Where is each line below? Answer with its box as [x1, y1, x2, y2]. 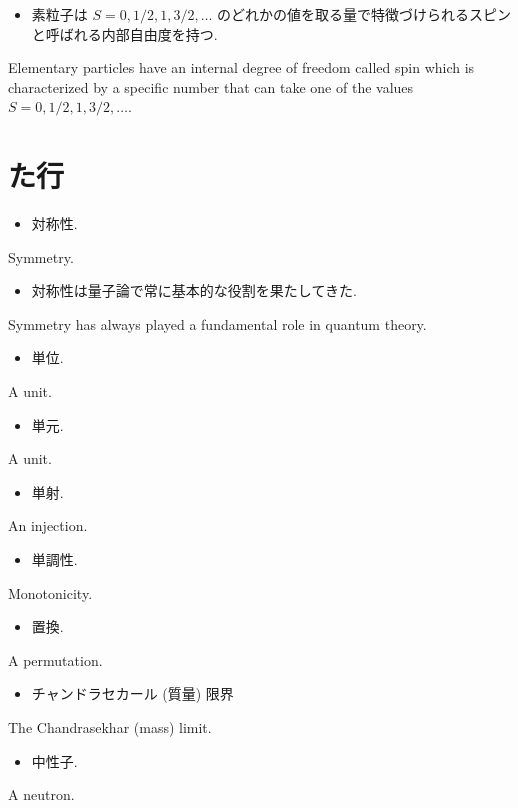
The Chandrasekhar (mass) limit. [8, 717, 212, 737]
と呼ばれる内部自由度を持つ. [31, 23, 218, 44]
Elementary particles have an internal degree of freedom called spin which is [8, 57, 475, 78]
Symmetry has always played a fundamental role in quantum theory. [8, 313, 427, 334]
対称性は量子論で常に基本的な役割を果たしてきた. [31, 280, 357, 301]
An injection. [8, 515, 88, 536]
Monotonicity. [8, 582, 93, 603]
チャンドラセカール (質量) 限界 [31, 683, 234, 704]
